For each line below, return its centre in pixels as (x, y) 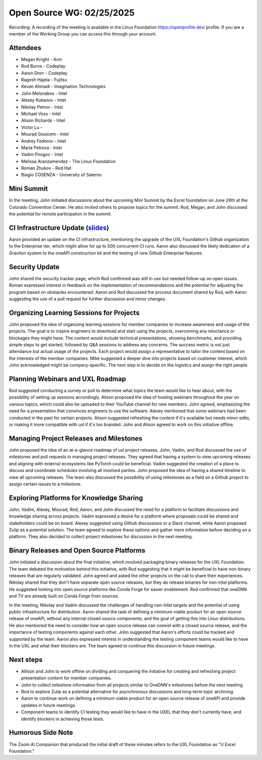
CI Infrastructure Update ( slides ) (59, 228)
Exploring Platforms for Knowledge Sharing (76, 498)
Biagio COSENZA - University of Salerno (61, 175)
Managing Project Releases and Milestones (76, 438)
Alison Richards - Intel (43, 120)
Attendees (25, 48)
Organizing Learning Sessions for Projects (74, 312)
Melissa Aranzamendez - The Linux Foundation (68, 161)
